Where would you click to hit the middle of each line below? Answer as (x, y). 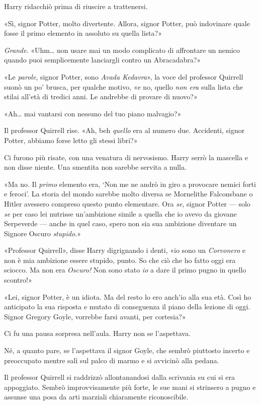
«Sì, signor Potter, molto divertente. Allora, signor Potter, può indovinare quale (127, 23)
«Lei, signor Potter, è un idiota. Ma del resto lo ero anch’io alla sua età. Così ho (128, 296)
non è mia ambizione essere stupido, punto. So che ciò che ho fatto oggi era (120, 260)
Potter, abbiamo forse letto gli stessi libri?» (71, 140)
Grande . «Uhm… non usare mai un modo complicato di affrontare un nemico (122, 50)
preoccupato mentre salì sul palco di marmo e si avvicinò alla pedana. (112, 360)
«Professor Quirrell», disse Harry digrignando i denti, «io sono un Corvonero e (125, 250)
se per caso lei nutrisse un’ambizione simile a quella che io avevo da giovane (120, 213)
